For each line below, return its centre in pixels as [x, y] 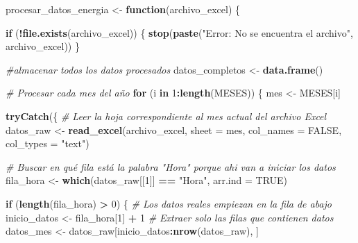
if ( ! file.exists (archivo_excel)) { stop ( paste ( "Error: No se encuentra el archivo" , [179, 32]
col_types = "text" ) [48, 143]
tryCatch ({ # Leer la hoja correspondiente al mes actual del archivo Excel [166, 116]
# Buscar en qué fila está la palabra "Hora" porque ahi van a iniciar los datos [171, 166]
